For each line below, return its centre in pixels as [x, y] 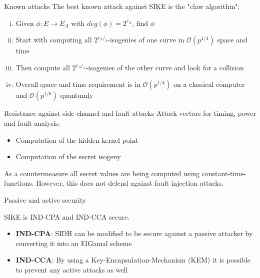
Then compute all [43, 67]
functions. [19, 183]
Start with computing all [54, 40]
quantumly [77, 95]
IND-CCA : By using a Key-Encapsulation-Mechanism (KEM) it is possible [133, 260]
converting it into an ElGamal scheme [74, 243]
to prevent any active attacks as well [72, 269]
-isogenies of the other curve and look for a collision [165, 67]
